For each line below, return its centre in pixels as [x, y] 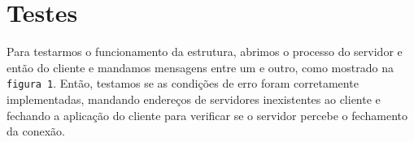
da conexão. [36, 131]
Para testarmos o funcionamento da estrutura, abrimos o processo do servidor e [205, 52]
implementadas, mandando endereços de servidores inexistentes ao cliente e [194, 99]
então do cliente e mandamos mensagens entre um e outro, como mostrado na [200, 67]
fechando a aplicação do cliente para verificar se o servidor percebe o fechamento [207, 115]
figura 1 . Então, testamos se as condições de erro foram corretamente [183, 83]
